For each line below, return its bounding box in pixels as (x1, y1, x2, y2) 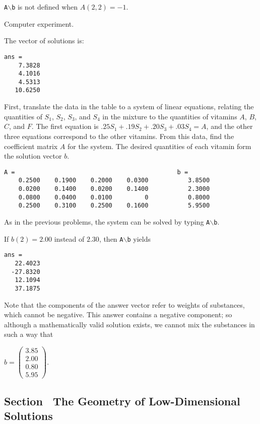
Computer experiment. (4, 18, 74, 29)
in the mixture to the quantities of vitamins (102, 111, 237, 121)
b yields (127, 233, 151, 244)
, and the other (206, 121, 253, 131)
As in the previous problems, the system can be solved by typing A (4, 216, 210, 227)
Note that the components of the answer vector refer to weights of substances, (4, 299, 245, 310)
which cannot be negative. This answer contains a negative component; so (4, 309, 232, 320)
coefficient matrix (4, 140, 58, 151)
